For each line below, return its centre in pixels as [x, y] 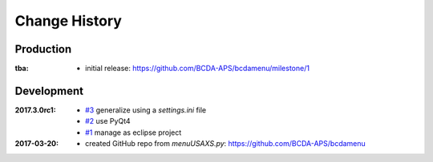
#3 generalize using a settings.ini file [146, 110]
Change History [68, 21]
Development [49, 91]
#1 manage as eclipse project [134, 132]
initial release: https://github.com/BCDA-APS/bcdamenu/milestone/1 [198, 69]
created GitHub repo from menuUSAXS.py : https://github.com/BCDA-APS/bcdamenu [226, 144]
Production [43, 49]
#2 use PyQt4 [108, 121]
